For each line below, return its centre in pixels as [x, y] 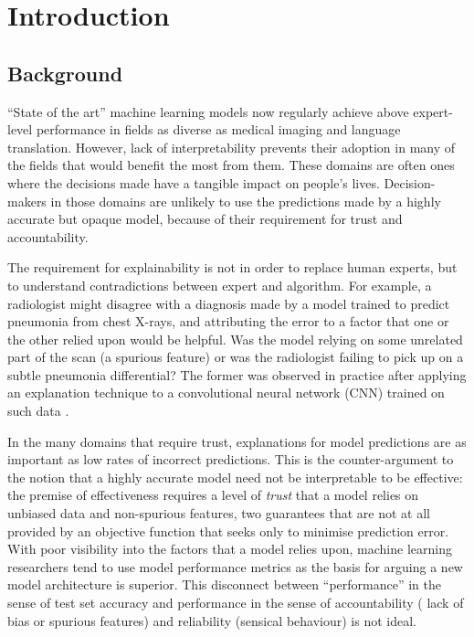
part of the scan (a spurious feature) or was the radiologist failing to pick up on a [236, 357]
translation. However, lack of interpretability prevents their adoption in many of [232, 147]
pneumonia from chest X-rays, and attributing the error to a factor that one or [228, 321]
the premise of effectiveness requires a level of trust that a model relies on [213, 495]
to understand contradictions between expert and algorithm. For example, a [220, 285]
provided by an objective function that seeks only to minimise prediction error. [228, 531]
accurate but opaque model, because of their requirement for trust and [205, 219]
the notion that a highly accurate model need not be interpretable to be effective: [235, 477]
